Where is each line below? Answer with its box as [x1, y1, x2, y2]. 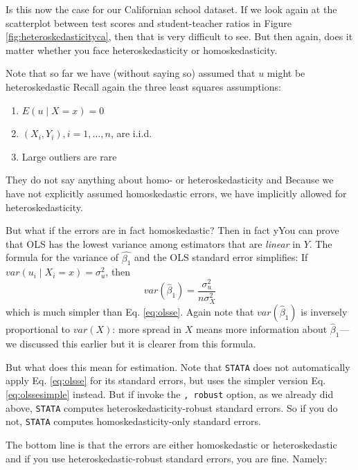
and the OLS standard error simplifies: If [134, 250, 308, 264]
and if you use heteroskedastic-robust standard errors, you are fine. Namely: [6, 451, 328, 465]
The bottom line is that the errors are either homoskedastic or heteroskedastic [6, 437, 337, 451]
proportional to [6, 322, 71, 336]
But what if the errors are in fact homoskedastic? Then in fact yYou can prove [6, 223, 339, 237]
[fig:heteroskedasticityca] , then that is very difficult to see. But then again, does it [6, 29, 353, 44]
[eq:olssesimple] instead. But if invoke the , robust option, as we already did [6, 387, 334, 401]
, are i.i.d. [110, 126, 152, 141]
